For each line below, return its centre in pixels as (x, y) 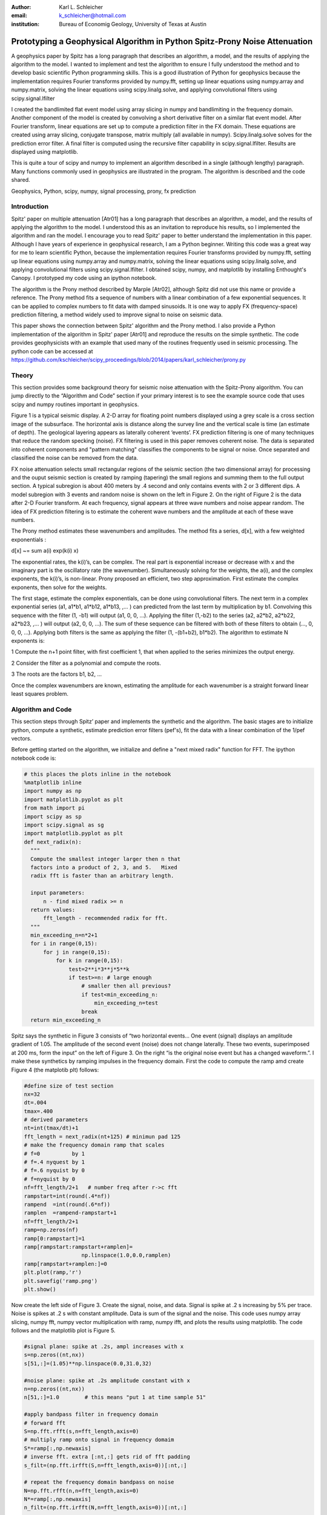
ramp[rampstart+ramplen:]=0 (65, 1264)
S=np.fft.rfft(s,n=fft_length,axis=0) (81, 1431)
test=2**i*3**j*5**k (99, 969)
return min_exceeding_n (66, 1020)
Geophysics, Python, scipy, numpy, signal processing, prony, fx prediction (104, 191)
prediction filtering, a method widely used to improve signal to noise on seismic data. (117, 315)
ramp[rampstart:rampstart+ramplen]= (78, 1247)
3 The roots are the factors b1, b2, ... (57, 674)
